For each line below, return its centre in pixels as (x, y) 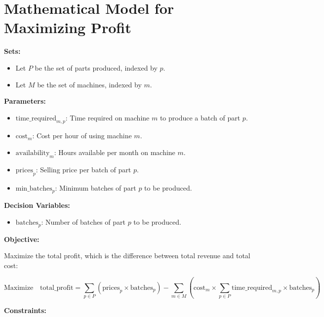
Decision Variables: (37, 205)
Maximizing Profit (68, 27)
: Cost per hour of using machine (82, 136)
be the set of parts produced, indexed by (96, 67)
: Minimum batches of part (96, 187)
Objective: (22, 239)
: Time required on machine (107, 117)
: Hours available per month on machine (115, 152)
